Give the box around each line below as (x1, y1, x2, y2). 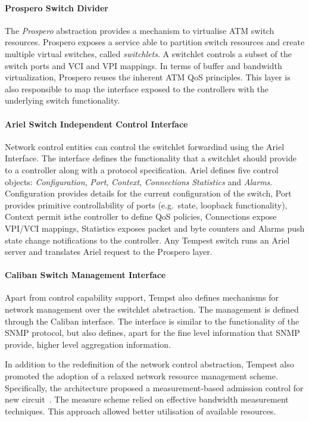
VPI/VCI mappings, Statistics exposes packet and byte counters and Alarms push (5, 222, 305, 234)
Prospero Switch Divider (5, 1, 108, 14)
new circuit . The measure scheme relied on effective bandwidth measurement (5, 393, 289, 406)
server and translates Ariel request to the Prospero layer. (5, 245, 213, 258)
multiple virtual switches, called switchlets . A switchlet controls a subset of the (5, 47, 292, 60)
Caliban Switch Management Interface (5, 269, 166, 281)
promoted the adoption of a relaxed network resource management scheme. (5, 370, 278, 382)
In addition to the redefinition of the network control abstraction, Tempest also (5, 358, 294, 370)
